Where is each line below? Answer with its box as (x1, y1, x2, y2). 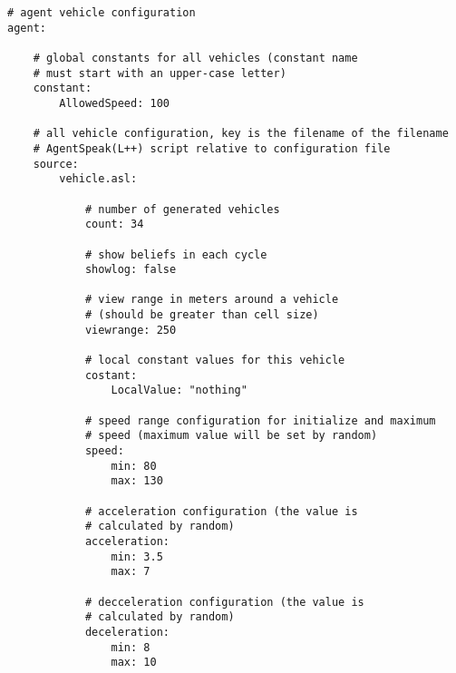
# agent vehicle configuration (7, 6, 196, 19)
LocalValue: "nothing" (111, 384, 247, 397)
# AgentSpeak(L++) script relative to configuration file (33, 141, 391, 155)
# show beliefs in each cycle (84, 248, 267, 261)
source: (33, 157, 79, 171)
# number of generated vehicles (84, 202, 280, 216)
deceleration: (84, 625, 170, 639)
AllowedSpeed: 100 (59, 96, 170, 110)
